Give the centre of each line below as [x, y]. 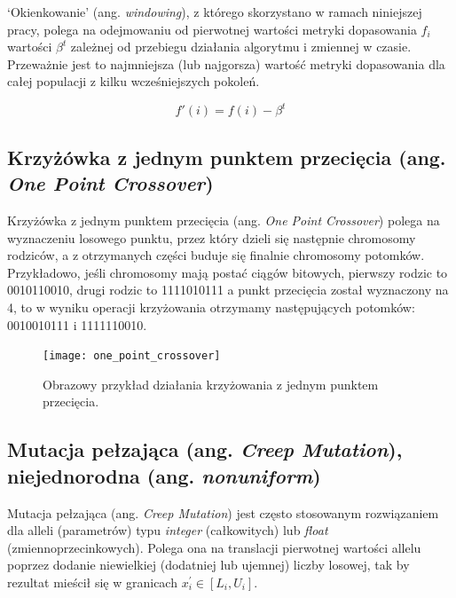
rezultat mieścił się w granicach [92, 582]
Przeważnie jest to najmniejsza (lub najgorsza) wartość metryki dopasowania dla [226, 63]
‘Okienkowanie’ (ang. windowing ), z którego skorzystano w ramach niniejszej [215, 12]
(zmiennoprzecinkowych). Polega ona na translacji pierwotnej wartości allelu [214, 547]
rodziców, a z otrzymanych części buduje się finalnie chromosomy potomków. [216, 255]
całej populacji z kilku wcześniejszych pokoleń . [134, 81]
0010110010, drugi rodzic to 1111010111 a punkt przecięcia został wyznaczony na [228, 290]
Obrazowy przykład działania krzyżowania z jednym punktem [211, 384]
